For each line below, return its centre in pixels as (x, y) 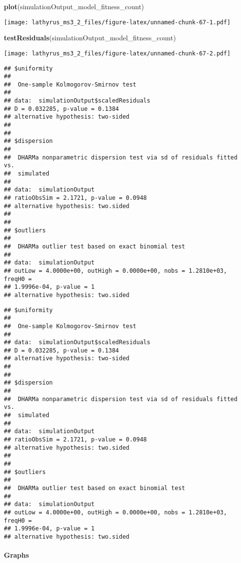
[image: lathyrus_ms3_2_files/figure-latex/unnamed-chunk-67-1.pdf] (117, 22)
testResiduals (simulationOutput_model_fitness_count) (90, 38)
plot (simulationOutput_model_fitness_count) (74, 6)
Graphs (17, 555)
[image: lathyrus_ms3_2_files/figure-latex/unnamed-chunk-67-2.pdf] (117, 53)
